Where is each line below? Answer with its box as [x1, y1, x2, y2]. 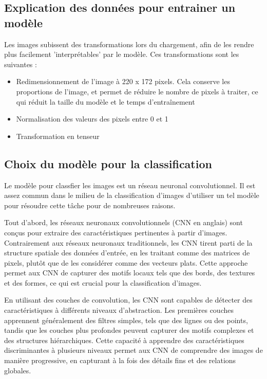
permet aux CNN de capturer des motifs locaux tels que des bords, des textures [4, 267, 255, 278]
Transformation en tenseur [16, 130, 100, 141]
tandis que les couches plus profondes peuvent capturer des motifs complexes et [4, 325, 254, 335]
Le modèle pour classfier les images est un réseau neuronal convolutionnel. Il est [4, 179, 256, 190]
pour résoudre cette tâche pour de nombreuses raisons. [4, 200, 176, 210]
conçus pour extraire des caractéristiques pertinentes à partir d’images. [4, 227, 227, 237]
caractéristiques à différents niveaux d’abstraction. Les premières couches [4, 305, 234, 315]
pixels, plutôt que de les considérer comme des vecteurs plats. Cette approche [4, 257, 248, 268]
